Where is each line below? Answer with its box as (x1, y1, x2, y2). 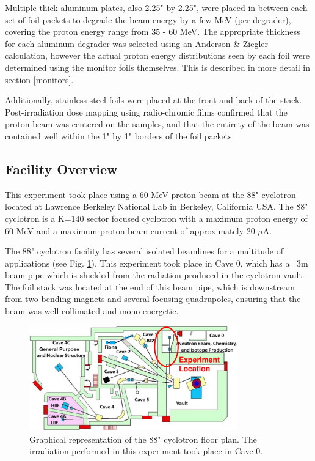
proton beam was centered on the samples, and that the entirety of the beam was (5, 117, 310, 130)
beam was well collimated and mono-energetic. (5, 304, 179, 317)
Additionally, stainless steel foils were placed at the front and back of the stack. (5, 94, 302, 106)
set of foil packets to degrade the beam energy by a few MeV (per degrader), (5, 13, 291, 26)
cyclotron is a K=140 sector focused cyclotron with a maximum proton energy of (5, 212, 308, 224)
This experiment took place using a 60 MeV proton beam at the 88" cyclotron (5, 188, 296, 201)
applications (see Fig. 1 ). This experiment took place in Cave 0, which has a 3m (5, 256, 308, 269)
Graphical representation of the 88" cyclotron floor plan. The (29, 432, 257, 445)
